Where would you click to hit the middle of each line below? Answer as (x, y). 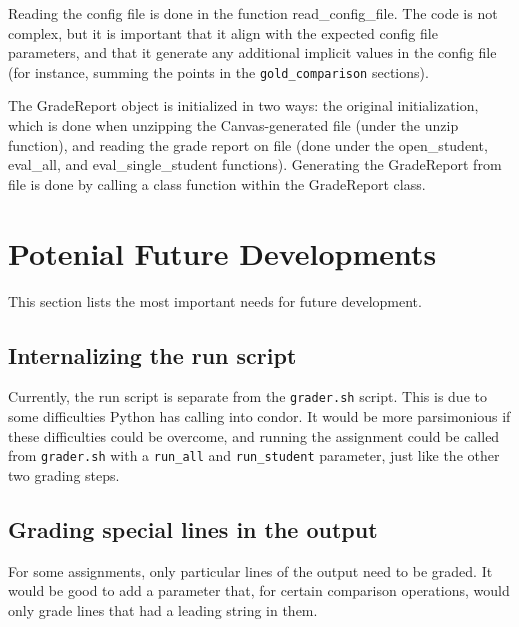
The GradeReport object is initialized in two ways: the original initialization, (243, 105)
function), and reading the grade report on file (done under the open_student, (248, 144)
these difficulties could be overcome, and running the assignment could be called (254, 435)
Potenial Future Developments (222, 252)
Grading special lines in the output (193, 528)
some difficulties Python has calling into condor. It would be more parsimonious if (259, 415)
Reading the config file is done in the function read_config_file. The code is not (253, 13)
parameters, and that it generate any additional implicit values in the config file (252, 52)
